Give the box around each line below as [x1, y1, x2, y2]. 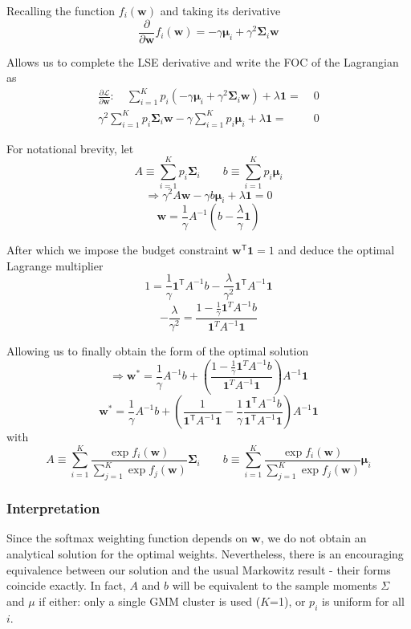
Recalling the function [6, 2, 116, 18]
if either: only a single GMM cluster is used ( [39, 592, 261, 609]
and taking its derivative [160, 2, 281, 18]
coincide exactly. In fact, [6, 577, 126, 594]
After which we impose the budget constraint [6, 241, 229, 258]
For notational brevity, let [6, 140, 134, 156]
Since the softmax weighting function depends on [6, 530, 248, 546]
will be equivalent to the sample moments [172, 577, 377, 594]
